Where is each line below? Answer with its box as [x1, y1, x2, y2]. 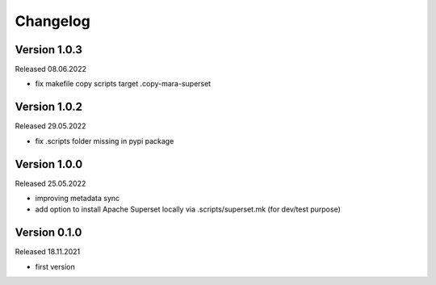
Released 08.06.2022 [15, 65, 86, 74]
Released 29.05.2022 [15, 121, 86, 131]
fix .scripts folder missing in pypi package [35, 136, 174, 145]
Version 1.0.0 [15, 157, 83, 171]
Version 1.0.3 [15, 43, 82, 57]
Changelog [15, 12, 90, 30]
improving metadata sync [35, 194, 120, 203]
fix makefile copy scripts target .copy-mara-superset [35, 79, 212, 89]
